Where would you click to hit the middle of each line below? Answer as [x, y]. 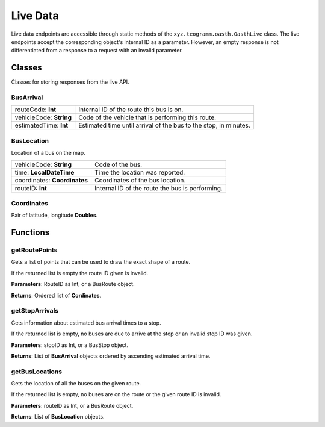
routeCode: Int [36, 110]
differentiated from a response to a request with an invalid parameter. [97, 51]
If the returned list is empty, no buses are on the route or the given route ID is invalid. [116, 394]
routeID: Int [31, 188]
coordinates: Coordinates [51, 180]
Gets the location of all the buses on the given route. [76, 384]
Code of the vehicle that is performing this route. [147, 117]
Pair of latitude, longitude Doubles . [54, 215]
